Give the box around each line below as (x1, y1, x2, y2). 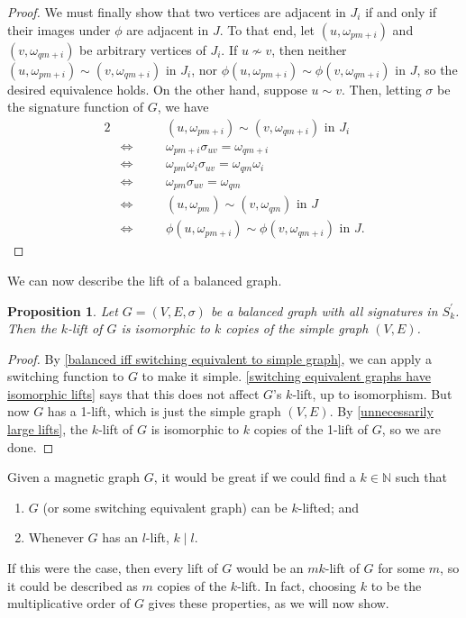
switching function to (7, 367, 124, 386)
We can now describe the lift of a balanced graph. (7, 270, 282, 289)
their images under (7, 20, 111, 39)
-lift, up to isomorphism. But (292, 384, 452, 403)
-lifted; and (297, 497, 360, 516)
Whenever (28, 528, 84, 547)
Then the (7, 319, 57, 338)
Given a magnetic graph (7, 468, 141, 486)
